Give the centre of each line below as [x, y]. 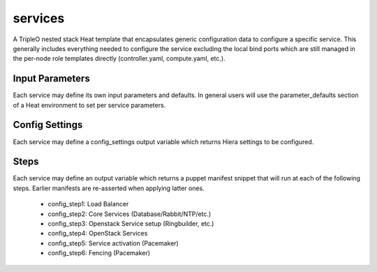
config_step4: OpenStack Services [98, 234]
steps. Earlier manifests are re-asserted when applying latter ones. [109, 188]
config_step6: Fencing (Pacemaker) [99, 253]
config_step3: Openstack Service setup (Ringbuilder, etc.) [131, 223]
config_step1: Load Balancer [88, 204]
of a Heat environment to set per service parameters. [89, 105]
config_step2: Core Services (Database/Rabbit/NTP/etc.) [130, 214]
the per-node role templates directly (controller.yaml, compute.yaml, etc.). [119, 59]
